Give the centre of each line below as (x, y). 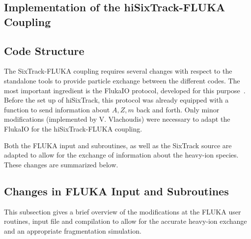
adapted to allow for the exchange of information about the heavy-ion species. (121, 155)
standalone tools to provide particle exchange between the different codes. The (122, 80)
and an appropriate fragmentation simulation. (73, 230)
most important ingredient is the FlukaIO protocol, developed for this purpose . (125, 90)
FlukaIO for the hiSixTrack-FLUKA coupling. (73, 128)
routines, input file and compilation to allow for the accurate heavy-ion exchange (125, 221)
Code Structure (44, 50)
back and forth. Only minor (178, 109)
